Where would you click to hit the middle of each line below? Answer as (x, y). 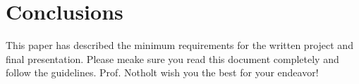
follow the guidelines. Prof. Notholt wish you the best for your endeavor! (162, 72)
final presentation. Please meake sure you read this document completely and (172, 58)
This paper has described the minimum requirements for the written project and (179, 45)
